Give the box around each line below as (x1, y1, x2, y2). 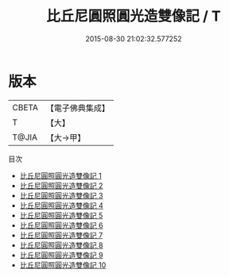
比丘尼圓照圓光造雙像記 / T (46, 7, 221, 25)
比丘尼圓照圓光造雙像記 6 (19, 220, 103, 230)
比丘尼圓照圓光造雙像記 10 (19, 260, 107, 270)
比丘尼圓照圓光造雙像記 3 (19, 190, 103, 200)
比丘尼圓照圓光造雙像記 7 (19, 230, 103, 240)
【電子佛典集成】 (45, 102, 110, 113)
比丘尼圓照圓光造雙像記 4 (19, 200, 103, 210)
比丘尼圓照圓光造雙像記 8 (19, 240, 103, 250)
